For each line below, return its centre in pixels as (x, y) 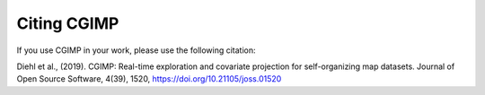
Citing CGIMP (68, 23)
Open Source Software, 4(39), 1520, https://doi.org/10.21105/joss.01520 (149, 79)
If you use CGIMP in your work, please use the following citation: (136, 50)
